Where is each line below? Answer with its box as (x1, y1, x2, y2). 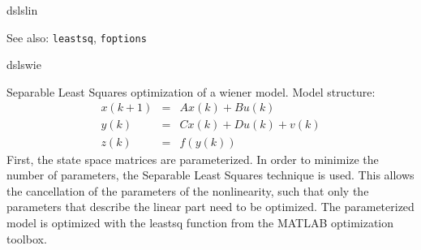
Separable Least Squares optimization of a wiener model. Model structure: (6, 83, 376, 100)
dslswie (6, 56, 41, 73)
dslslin (6, 2, 38, 18)
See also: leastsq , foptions (6, 28, 147, 45)
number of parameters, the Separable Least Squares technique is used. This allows (6, 166, 415, 183)
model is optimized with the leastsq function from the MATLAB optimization (6, 213, 394, 231)
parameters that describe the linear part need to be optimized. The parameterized (6, 198, 415, 215)
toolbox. (6, 230, 47, 247)
